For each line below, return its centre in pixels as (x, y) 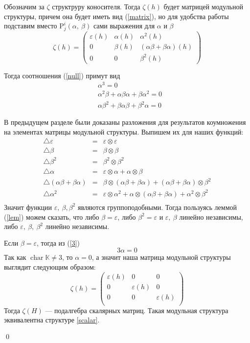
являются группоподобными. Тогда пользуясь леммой (157, 207)
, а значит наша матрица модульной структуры (161, 257)
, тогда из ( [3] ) (58, 242)
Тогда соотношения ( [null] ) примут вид (62, 75)
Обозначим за (24, 6)
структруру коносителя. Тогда (96, 6)
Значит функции (28, 207)
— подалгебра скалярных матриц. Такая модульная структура (137, 310)
